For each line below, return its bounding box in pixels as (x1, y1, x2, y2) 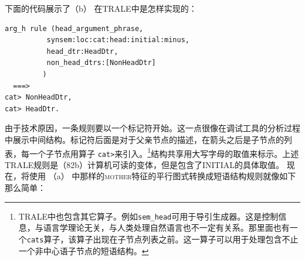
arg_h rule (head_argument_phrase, (5, 24, 144, 33)
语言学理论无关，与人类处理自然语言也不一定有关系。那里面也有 (43, 221, 290, 234)
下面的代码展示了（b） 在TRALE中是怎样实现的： (5, 2, 197, 14)
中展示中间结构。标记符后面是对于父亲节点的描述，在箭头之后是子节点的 (5, 133, 284, 145)
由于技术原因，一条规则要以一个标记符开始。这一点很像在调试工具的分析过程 (5, 122, 300, 134)
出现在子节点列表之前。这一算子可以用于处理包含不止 (93, 232, 299, 245)
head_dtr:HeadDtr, (46, 47, 118, 56)
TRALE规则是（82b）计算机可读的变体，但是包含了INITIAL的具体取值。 (5, 158, 284, 170)
